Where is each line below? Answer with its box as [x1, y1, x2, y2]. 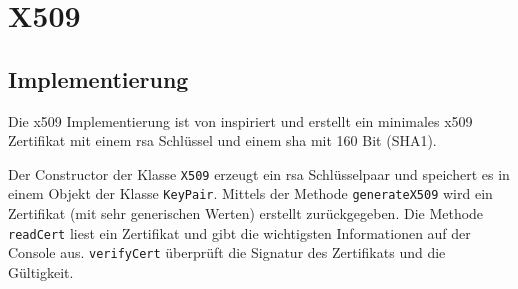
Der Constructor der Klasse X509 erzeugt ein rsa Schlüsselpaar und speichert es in [8, 163, 510, 184]
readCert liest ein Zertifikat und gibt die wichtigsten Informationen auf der [8, 222, 471, 243]
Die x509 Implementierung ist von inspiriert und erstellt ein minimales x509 [8, 110, 473, 131]
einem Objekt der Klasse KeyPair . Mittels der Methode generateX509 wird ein [8, 183, 493, 204]
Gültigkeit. [8, 261, 74, 282]
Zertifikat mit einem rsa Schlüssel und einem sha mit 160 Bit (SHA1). [8, 130, 437, 151]
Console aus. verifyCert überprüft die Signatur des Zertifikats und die [8, 242, 446, 263]
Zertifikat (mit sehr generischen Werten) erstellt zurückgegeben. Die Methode [8, 203, 484, 224]
